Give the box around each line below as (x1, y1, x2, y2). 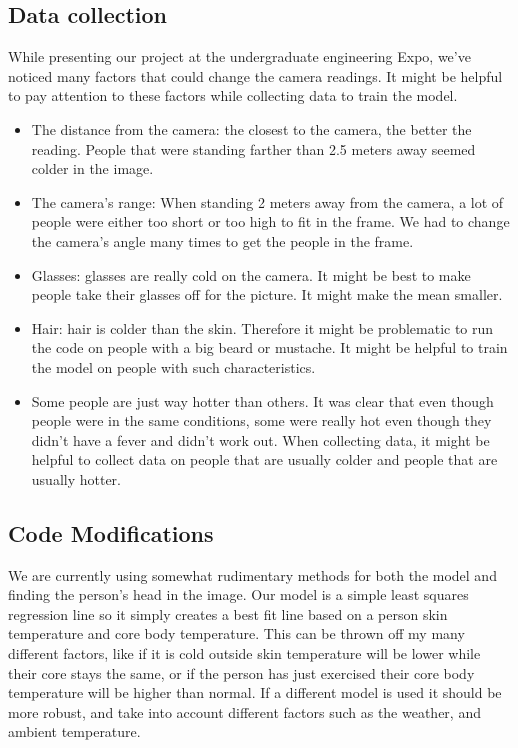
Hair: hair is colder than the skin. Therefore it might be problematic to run (31, 317, 494, 338)
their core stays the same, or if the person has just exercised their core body (8, 662, 475, 683)
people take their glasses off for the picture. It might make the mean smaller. (31, 284, 503, 305)
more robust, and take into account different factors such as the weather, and (8, 701, 481, 722)
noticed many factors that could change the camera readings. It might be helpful (8, 65, 503, 86)
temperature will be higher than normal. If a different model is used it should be (8, 682, 502, 703)
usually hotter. (31, 468, 121, 489)
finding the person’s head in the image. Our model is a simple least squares (8, 584, 469, 605)
